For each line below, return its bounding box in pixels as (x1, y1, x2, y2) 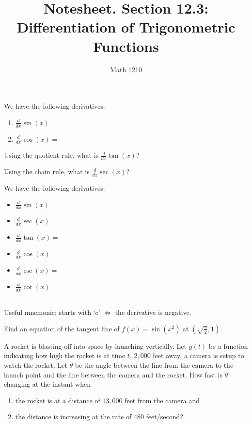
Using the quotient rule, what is (4, 150, 99, 160)
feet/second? (146, 411, 183, 422)
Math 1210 (110, 64, 142, 74)
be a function (208, 341, 248, 351)
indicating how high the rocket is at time (4, 350, 126, 360)
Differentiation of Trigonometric (16, 17, 236, 37)
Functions (93, 36, 159, 56)
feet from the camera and (125, 395, 200, 405)
